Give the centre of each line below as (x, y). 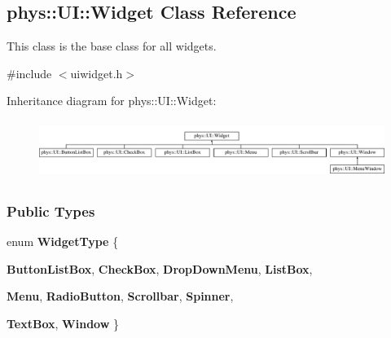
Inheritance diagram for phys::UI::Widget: (112, 101)
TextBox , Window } (63, 324)
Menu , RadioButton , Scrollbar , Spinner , (120, 296)
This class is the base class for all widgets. (112, 46)
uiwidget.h (97, 73)
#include (29, 73)
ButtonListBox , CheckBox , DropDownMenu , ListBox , (160, 268)
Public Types (51, 211)
